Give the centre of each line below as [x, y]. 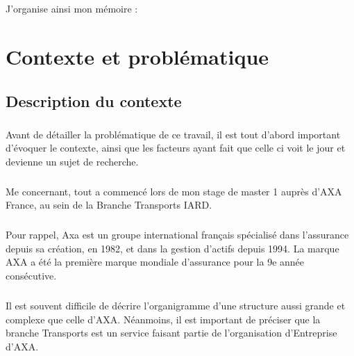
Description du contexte [94, 100]
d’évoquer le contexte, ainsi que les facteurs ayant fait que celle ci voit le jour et [176, 148]
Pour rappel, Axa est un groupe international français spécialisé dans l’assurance [177, 235]
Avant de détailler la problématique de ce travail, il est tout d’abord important [173, 134]
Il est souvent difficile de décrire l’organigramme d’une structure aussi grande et [176, 305]
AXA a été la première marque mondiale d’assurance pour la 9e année [155, 262]
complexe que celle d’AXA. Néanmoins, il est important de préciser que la [163, 319]
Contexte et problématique [137, 57]
